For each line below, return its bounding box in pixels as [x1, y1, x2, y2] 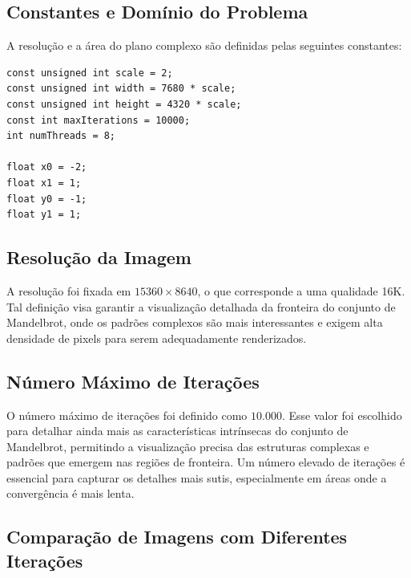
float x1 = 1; [6, 177, 82, 189]
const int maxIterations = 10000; [6, 114, 191, 126]
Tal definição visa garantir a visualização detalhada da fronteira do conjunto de [6, 298, 396, 315]
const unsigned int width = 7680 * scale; [6, 83, 236, 95]
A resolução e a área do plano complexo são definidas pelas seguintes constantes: [6, 37, 402, 54]
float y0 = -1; [6, 193, 87, 205]
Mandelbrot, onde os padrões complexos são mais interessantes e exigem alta [6, 314, 383, 331]
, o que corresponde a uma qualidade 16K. [197, 282, 405, 299]
